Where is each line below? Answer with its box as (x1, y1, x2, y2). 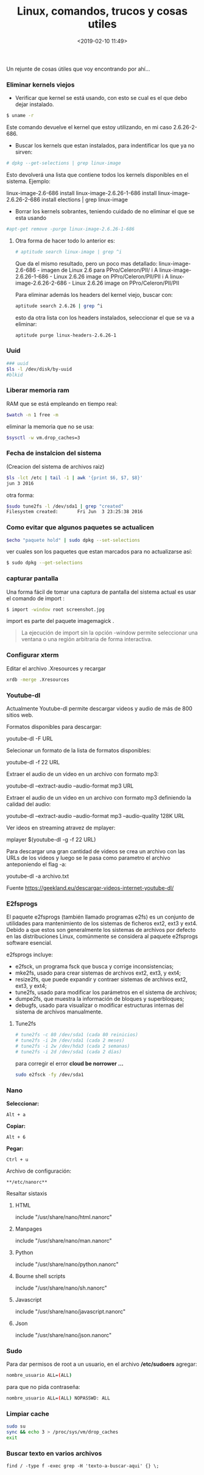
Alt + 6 (6, 1134, 26, 1140)
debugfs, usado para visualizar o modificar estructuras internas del (15, 1001, 184, 1009)
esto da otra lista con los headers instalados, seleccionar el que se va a (15, 314, 195, 321)
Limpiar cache (6, 1409, 50, 1418)
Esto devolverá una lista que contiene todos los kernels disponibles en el (6, 171, 189, 178)
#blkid (6, 372, 23, 378)
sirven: (15, 148, 33, 156)
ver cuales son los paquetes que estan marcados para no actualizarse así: (6, 548, 192, 555)
